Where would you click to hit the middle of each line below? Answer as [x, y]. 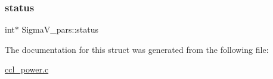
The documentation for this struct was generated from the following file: [137, 49]
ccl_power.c [27, 69]
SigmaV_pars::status [60, 29]
